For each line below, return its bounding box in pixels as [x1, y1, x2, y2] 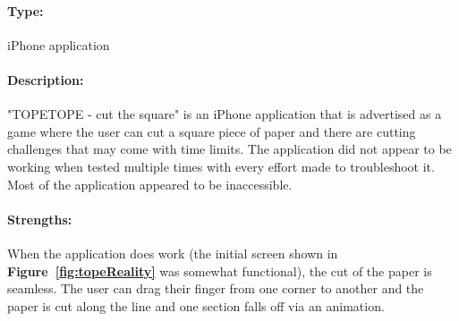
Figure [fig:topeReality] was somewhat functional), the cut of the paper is [7, 261, 432, 280]
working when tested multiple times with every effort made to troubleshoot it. [7, 156, 435, 175]
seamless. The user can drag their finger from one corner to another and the [7, 279, 424, 298]
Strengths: [7, 209, 72, 228]
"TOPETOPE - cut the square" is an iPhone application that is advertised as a [7, 105, 442, 123]
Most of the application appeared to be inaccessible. [7, 174, 293, 193]
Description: [7, 70, 84, 89]
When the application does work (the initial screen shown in [7, 243, 338, 262]
